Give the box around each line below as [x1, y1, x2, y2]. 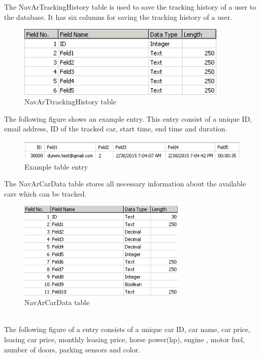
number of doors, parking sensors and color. [4, 344, 141, 354]
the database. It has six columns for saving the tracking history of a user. [4, 11, 233, 22]
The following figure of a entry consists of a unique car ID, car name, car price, [4, 324, 250, 335]
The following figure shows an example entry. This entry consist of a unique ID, [4, 113, 252, 124]
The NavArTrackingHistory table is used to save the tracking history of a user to [4, 2, 256, 12]
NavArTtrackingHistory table [24, 96, 116, 107]
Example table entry [24, 161, 88, 172]
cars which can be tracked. [4, 188, 87, 199]
